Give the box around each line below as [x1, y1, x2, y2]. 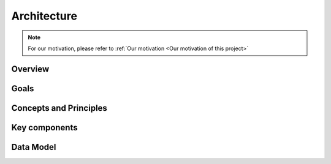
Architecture [11, 9, 78, 23]
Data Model [11, 141, 56, 152]
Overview [11, 64, 50, 74]
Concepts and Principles [11, 103, 107, 113]
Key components [11, 122, 78, 133]
